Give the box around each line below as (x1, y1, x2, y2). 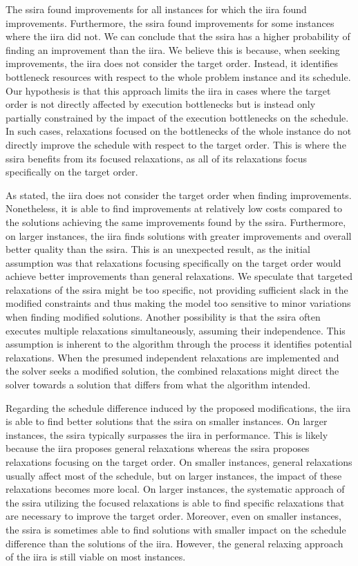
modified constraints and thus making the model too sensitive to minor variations (6, 296, 351, 310)
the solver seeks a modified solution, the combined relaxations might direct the (6, 364, 339, 378)
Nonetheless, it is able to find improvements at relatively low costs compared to (6, 201, 343, 216)
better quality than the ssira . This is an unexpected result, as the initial (6, 242, 310, 256)
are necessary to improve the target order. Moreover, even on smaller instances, (6, 509, 342, 523)
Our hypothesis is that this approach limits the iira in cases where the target (6, 83, 331, 97)
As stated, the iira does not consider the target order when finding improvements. (6, 187, 352, 202)
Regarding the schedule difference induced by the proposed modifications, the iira (6, 400, 351, 415)
